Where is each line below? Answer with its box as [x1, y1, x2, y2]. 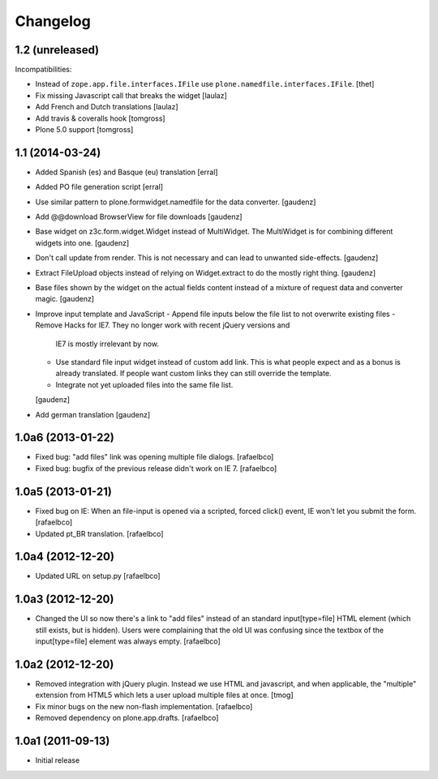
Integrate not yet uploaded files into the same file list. [55, 379, 234, 389]
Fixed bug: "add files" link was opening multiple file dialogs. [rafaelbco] [35, 452, 274, 462]
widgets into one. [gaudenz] [35, 238, 130, 247]
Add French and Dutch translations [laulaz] [35, 102, 178, 112]
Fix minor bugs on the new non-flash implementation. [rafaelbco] [35, 701, 253, 711]
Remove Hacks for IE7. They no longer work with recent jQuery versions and [35, 320, 290, 330]
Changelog [15, 12, 91, 30]
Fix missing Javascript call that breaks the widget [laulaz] [35, 90, 227, 101]
